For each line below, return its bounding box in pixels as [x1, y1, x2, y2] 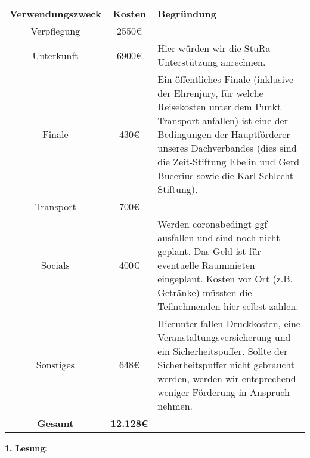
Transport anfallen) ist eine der [157, 113, 288, 127]
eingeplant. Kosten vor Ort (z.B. [157, 272, 293, 285]
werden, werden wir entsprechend [157, 371, 296, 385]
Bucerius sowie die [157, 168, 234, 182]
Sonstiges [36, 358, 75, 371]
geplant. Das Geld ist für [157, 244, 261, 258]
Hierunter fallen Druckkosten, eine [157, 316, 300, 330]
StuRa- [244, 41, 274, 55]
